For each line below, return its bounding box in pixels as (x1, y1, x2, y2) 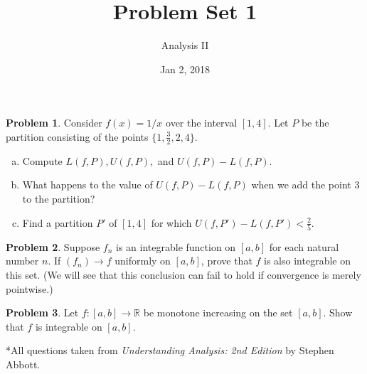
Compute (22, 153, 63, 168)
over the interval (166, 115, 238, 130)
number (6, 253, 39, 268)
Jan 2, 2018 (159, 61, 211, 76)
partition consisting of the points (6, 129, 149, 144)
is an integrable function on (116, 239, 236, 254)
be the (301, 115, 329, 130)
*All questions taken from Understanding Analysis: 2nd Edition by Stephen (6, 343, 334, 358)
